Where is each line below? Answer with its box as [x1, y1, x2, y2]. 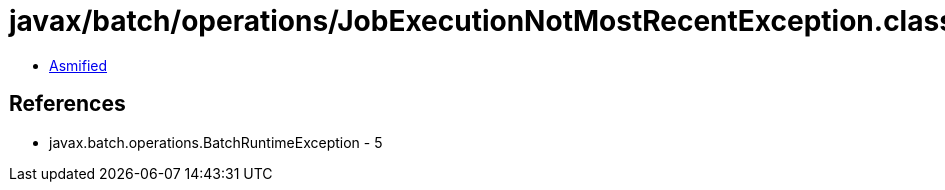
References [9, 91, 126, 117]
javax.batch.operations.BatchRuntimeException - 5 [49, 133, 383, 151]
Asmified [49, 56, 108, 74]
